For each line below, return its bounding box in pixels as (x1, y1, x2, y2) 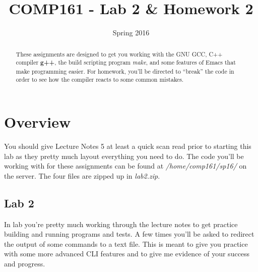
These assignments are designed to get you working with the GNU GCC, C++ (16, 49, 223, 58)
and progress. (4, 258, 45, 269)
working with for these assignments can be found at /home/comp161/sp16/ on (4, 160, 247, 171)
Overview (4, 112, 71, 132)
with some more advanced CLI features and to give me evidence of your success (4, 248, 250, 259)
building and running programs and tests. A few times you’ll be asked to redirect (4, 229, 254, 239)
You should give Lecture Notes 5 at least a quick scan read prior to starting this (4, 141, 251, 151)
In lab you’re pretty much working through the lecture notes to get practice (4, 219, 238, 229)
